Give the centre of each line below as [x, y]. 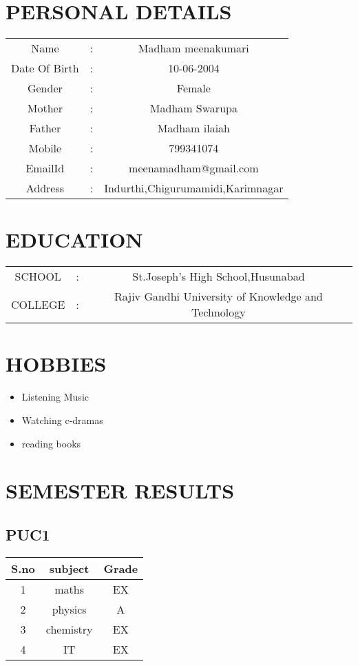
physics [69, 609]
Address [45, 188]
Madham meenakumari [193, 48]
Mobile [45, 148]
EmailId [45, 168]
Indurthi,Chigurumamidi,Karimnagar [194, 188]
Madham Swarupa [193, 108]
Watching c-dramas [62, 420]
